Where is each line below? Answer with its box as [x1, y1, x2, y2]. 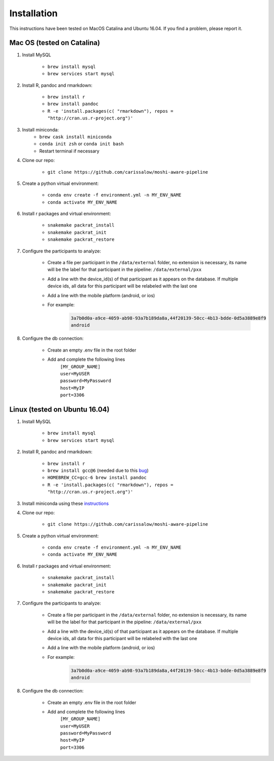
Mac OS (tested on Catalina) [9, 39, 100, 47]
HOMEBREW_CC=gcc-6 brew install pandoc [47, 475, 147, 481]
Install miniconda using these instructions [22, 500, 109, 506]
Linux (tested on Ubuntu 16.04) [9, 405, 110, 414]
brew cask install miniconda [39, 134, 112, 140]
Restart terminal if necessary [39, 148, 100, 154]
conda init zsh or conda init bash [39, 141, 124, 147]
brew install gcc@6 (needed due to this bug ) [47, 467, 149, 473]
